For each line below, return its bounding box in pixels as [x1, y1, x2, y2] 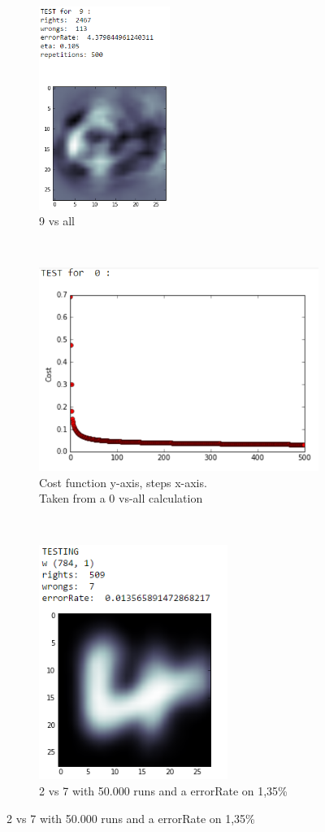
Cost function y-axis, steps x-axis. [39, 473, 207, 490]
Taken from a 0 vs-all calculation [39, 490, 203, 507]
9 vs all [39, 212, 76, 229]
